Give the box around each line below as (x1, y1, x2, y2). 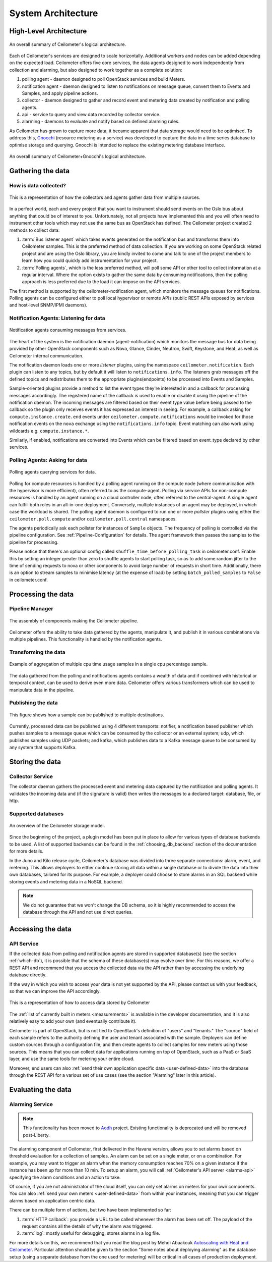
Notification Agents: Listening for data (9, 314, 105, 322)
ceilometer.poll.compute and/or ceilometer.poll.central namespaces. (9, 515, 177, 522)
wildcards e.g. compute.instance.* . (9, 428, 89, 434)
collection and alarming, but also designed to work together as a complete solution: (9, 67, 182, 73)
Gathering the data (9, 167, 70, 175)
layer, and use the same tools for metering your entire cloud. (9, 1056, 134, 1062)
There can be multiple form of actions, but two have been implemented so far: (9, 1207, 171, 1213)
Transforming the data (9, 649, 65, 656)
